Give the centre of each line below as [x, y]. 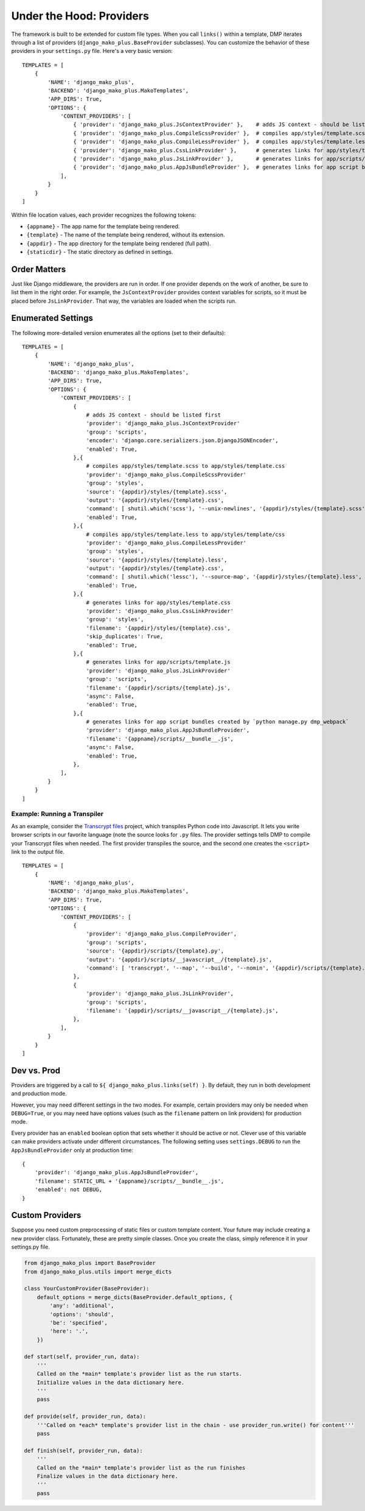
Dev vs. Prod [36, 1070]
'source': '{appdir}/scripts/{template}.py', [155, 951]
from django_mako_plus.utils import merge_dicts [98, 1272]
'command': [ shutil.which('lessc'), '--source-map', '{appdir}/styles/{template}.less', [224, 577]
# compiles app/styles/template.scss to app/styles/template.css [186, 466]
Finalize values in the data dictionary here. [108, 1476]
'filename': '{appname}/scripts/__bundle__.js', [160, 739]
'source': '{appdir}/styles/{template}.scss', [157, 491]
